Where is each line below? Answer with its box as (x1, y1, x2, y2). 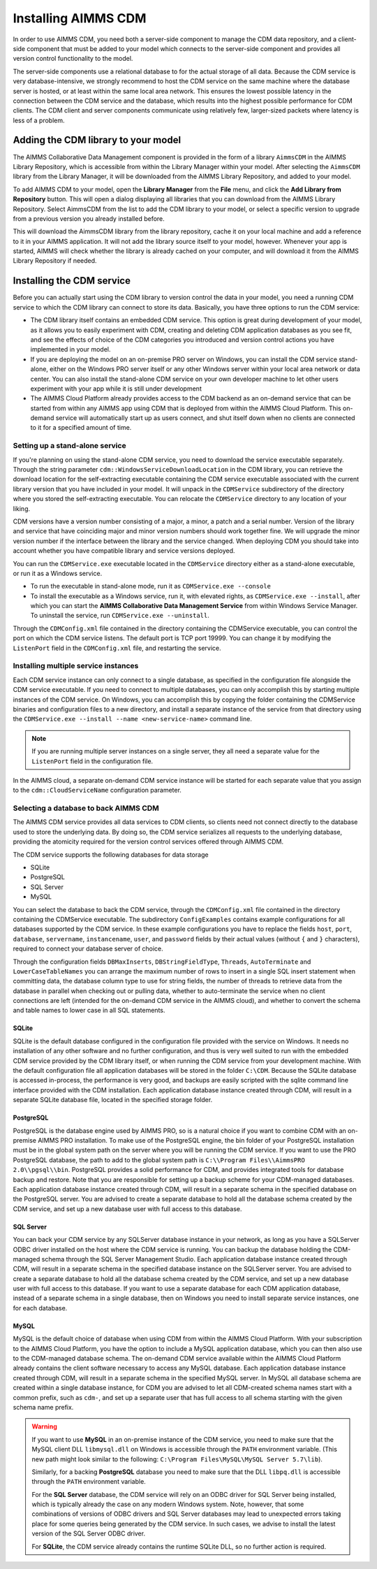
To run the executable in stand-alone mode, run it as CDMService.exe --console (30, 582, 272, 591)
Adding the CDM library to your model (13, 134, 182, 146)
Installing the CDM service (13, 275, 131, 287)
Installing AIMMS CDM (13, 10, 147, 26)
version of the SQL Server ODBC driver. (31, 1529, 146, 1538)
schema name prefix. (13, 1403, 74, 1411)
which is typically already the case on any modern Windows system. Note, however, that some (31, 1500, 304, 1509)
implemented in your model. (30, 345, 111, 354)
